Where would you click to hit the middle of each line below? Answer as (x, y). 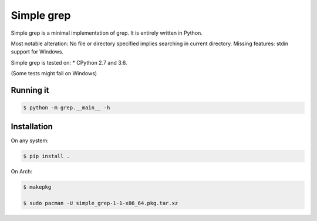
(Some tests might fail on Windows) (54, 73)
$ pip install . (47, 156)
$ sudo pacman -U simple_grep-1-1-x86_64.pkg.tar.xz (101, 203)
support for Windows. (37, 52)
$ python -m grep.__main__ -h (67, 108)
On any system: (30, 140)
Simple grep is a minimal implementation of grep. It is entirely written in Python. (107, 33)
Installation (32, 126)
